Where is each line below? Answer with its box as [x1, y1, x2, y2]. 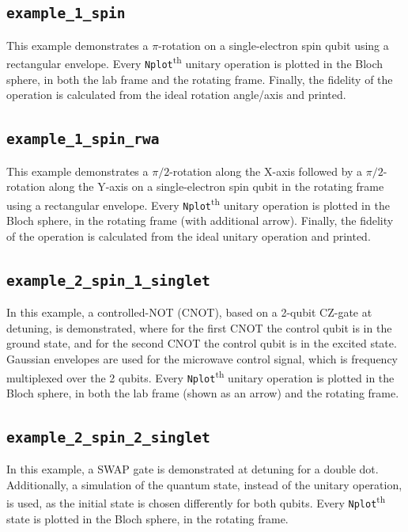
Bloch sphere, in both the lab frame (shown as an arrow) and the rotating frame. [6, 384, 399, 401]
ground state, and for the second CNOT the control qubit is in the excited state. [6, 335, 397, 351]
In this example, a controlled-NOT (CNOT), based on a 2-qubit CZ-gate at [6, 304, 372, 321]
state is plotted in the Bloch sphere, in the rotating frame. [6, 510, 289, 526]
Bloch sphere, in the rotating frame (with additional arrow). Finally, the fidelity [6, 212, 394, 229]
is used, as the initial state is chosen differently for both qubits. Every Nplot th [6, 492, 386, 511]
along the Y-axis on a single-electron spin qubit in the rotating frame [48, 178, 384, 195]
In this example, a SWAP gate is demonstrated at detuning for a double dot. [6, 461, 379, 477]
